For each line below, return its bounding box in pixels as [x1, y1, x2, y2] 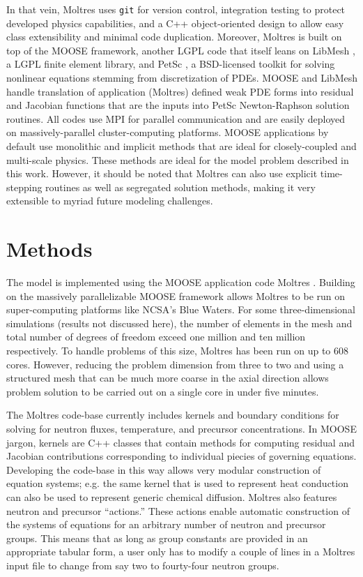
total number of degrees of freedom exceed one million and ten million [6, 329, 306, 344]
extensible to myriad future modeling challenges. [6, 193, 213, 208]
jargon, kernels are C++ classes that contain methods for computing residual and [6, 435, 355, 449]
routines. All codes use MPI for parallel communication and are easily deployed [6, 111, 345, 126]
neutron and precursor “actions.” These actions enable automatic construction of [6, 503, 350, 518]
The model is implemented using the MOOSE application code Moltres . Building [6, 275, 355, 290]
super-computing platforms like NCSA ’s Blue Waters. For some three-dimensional [6, 302, 355, 317]
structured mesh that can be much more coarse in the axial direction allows [6, 370, 329, 385]
